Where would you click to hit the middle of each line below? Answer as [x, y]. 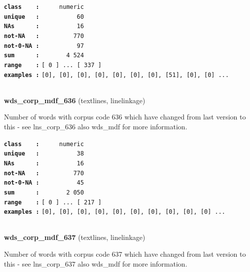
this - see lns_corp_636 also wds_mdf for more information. [96, 127]
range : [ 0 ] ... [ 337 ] [53, 65]
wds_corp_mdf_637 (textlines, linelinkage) [75, 237]
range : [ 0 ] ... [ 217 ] [53, 202]
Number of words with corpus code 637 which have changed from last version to [125, 254]
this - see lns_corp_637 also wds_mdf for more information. [96, 263]
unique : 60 [44, 17]
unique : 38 [44, 154]
